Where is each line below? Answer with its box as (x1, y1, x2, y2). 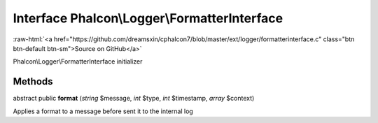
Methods (13, 75, 53, 87)
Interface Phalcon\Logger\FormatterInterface (13, 10, 283, 26)
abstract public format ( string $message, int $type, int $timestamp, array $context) (13, 94, 255, 103)
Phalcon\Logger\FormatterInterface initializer (13, 57, 143, 66)
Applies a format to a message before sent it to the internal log (13, 107, 194, 115)
